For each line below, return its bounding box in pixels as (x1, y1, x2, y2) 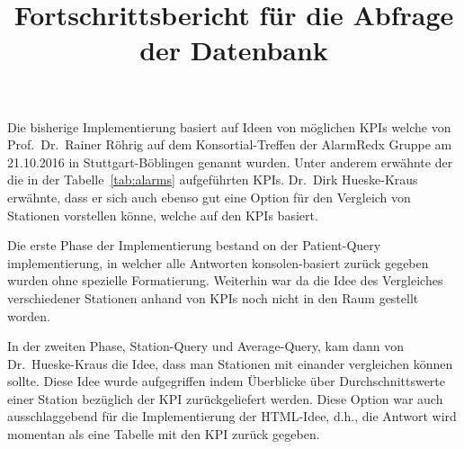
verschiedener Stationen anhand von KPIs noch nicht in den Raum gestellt (7, 288, 419, 307)
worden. (7, 306, 50, 325)
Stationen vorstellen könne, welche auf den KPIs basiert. (7, 205, 318, 224)
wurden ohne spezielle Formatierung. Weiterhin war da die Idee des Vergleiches (7, 271, 443, 290)
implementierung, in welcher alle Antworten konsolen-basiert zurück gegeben (7, 253, 429, 272)
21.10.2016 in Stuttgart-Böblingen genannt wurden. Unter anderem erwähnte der (7, 152, 453, 171)
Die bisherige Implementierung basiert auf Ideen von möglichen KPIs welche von (7, 117, 451, 136)
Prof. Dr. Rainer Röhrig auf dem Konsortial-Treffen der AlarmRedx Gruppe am (7, 135, 452, 154)
